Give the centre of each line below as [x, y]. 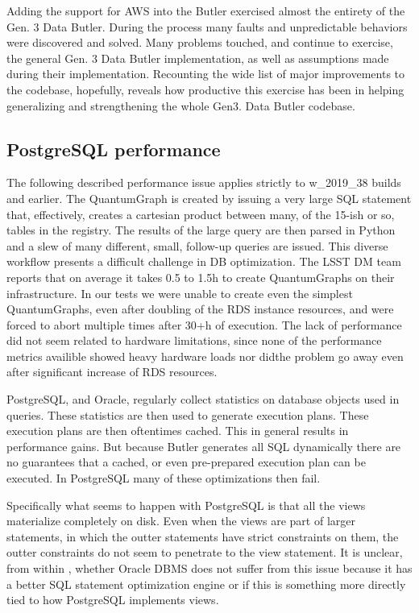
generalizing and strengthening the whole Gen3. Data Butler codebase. [181, 105]
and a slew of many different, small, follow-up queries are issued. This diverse [197, 245]
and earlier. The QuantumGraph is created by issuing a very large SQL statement [209, 198]
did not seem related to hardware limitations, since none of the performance [194, 340]
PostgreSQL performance [114, 149]
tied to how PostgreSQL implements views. [113, 600]
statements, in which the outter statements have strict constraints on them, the [203, 536]
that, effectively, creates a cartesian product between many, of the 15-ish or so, [201, 214]
